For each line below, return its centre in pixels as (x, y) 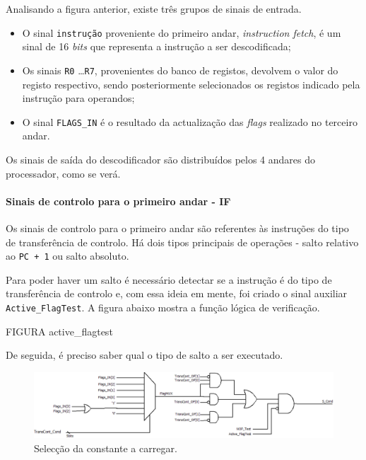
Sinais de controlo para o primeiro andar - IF (118, 201)
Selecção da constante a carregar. (106, 448)
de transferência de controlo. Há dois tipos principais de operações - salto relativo (182, 242)
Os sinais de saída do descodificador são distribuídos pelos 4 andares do (161, 159)
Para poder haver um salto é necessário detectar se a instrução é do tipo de (169, 279)
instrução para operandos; (78, 98)
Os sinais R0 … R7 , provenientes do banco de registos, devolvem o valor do (180, 70)
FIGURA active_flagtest (59, 331)
